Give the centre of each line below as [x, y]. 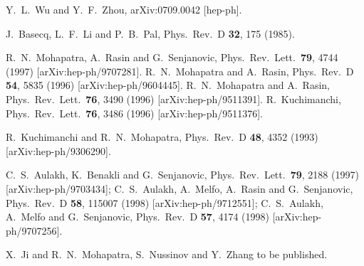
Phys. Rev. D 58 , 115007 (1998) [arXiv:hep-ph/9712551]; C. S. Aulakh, [165, 202]
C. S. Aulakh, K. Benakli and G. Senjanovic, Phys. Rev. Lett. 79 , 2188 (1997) [182, 175]
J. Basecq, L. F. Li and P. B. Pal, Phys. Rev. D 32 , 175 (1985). [150, 33]
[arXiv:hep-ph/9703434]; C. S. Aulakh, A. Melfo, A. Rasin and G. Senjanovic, [180, 188]
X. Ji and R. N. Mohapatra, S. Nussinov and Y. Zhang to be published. [167, 254]
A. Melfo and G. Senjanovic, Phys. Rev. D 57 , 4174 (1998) [138, 217]
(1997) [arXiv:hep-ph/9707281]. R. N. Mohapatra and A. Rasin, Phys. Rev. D [180, 71]
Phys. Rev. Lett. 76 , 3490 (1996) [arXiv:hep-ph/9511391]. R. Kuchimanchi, [173, 99]
